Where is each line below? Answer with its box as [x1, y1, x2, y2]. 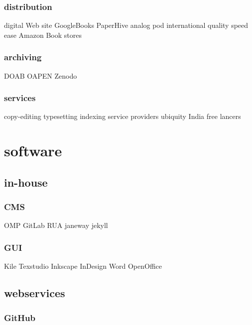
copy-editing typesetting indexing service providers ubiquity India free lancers [4, 111, 241, 121]
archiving [4, 51, 42, 63]
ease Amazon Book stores [4, 29, 82, 40]
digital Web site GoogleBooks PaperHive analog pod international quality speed [4, 20, 249, 30]
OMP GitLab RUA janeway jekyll [4, 220, 108, 230]
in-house [4, 174, 48, 190]
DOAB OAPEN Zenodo [4, 70, 77, 81]
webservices [4, 285, 65, 301]
